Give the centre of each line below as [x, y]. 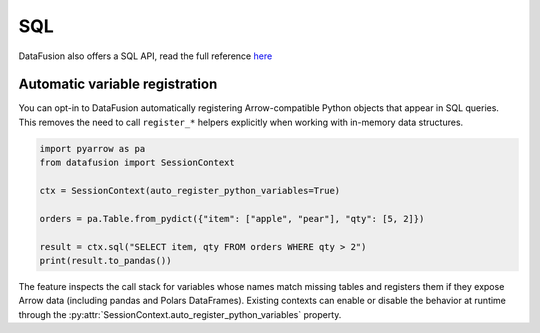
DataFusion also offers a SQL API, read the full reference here [145, 56]
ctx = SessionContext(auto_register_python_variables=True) [190, 190]
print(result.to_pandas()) [105, 260]
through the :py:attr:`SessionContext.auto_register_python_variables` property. [180, 314]
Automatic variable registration [118, 84]
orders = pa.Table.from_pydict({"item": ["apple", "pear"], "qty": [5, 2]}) [232, 218]
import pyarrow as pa [92, 148]
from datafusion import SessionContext [137, 163]
